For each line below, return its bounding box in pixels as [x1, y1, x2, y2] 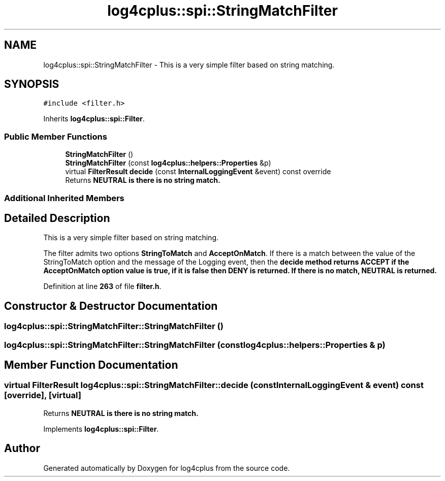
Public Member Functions [4, 131, 107, 142]
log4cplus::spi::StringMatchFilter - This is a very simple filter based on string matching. [43, 60, 335, 69]
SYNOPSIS [4, 78, 59, 91]
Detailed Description [4, 211, 110, 225]
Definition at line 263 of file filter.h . [43, 282, 162, 291]
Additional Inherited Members [4, 193, 124, 203]
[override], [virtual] [4, 390, 81, 401]
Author [4, 442, 40, 455]
